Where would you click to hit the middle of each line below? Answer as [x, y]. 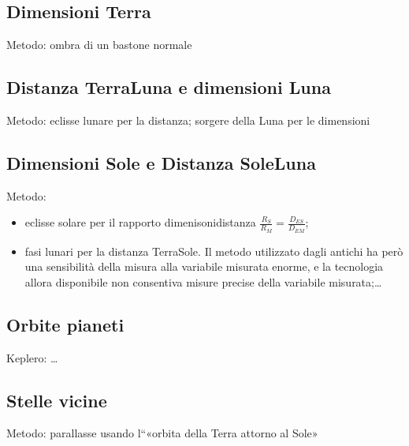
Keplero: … [32, 357]
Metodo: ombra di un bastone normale [99, 45]
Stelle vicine [57, 400]
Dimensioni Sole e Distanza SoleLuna [161, 162]
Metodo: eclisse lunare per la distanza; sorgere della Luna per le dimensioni [188, 120]
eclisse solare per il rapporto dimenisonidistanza [140, 222]
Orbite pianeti [65, 324]
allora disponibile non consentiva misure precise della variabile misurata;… [203, 281]
